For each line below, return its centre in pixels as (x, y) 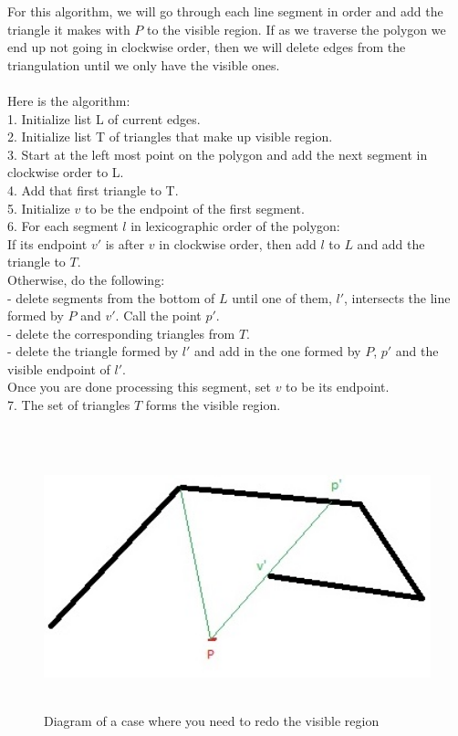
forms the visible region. (213, 405)
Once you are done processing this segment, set (139, 387)
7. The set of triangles (69, 405)
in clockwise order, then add (238, 243)
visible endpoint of (59, 368)
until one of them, (282, 297)
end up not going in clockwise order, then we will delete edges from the (207, 47)
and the (417, 351)
